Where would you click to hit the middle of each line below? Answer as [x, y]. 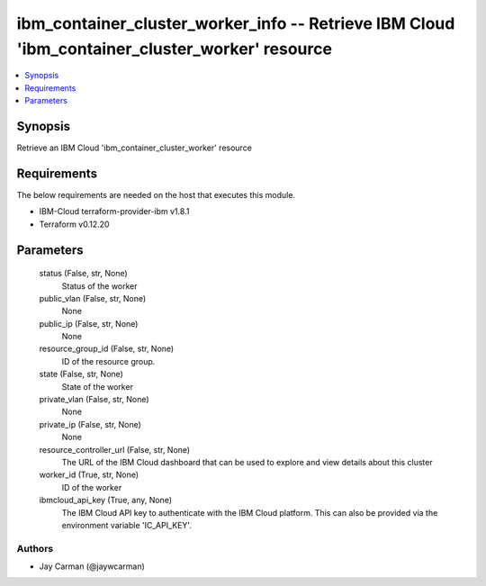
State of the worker [98, 386]
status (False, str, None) [83, 274]
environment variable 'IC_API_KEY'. [127, 525]
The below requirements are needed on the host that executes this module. [156, 194]
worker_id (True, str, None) [89, 475]
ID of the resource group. [108, 361]
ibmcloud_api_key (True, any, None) [106, 500]
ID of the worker [92, 487]
